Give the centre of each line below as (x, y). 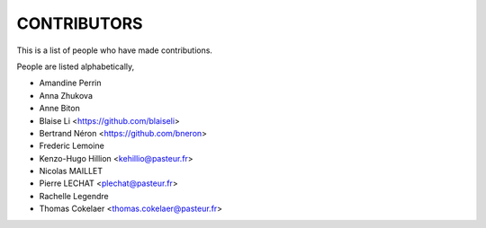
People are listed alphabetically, (76, 66)
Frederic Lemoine (72, 146)
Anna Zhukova (66, 95)
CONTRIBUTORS (80, 23)
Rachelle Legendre (74, 196)
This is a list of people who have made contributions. (115, 50)
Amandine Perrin (70, 83)
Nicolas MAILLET (71, 171)
